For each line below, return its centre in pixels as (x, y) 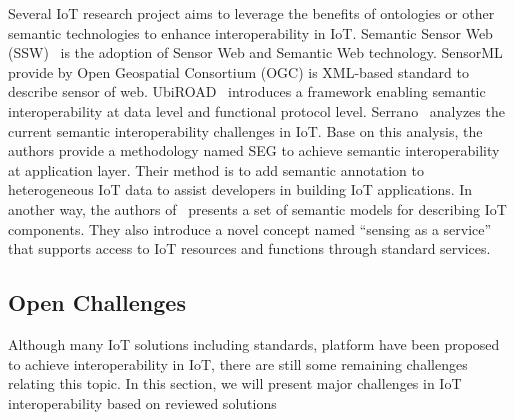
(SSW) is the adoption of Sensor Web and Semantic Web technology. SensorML (255, 52)
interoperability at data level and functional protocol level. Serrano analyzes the (256, 110)
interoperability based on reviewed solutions (142, 402)
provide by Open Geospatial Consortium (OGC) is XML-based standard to (238, 71)
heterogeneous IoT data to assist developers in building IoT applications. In (240, 189)
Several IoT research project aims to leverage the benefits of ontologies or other (251, 13)
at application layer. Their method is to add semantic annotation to (216, 169)
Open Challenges (97, 302)
